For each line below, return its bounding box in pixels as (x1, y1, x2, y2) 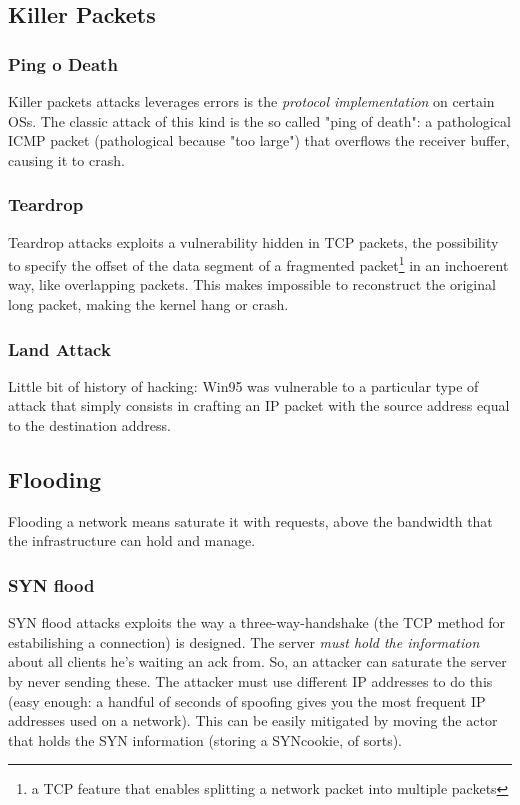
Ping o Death (8, 51, 118, 76)
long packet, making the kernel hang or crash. (8, 294, 289, 315)
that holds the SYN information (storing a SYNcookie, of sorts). (8, 729, 403, 750)
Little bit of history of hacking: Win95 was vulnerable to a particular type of (8, 375, 479, 396)
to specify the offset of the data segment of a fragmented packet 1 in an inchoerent (8, 252, 509, 275)
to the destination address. (8, 415, 171, 436)
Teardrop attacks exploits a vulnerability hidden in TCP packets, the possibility (8, 231, 499, 252)
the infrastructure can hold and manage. (8, 530, 256, 551)
